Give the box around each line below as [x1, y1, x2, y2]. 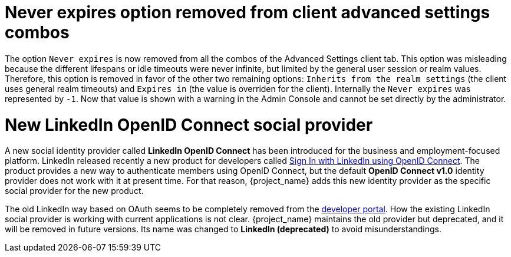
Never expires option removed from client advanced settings [5, 2, 490, 22]
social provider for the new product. [5, 186, 144, 196]
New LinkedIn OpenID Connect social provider [5, 114, 373, 135]
